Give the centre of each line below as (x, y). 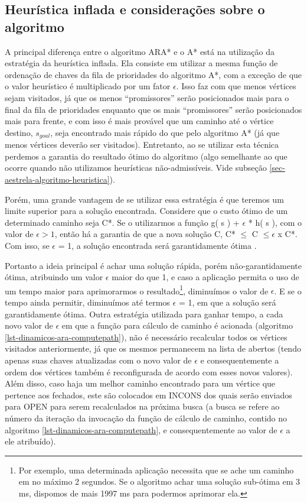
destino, (19, 132)
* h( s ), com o (275, 222)
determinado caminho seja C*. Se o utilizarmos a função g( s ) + (122, 222)
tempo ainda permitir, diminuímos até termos (87, 302)
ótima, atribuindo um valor (54, 277)
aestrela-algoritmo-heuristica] (57, 179)
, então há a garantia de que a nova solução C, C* (145, 234)
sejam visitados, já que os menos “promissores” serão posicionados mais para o (147, 97)
